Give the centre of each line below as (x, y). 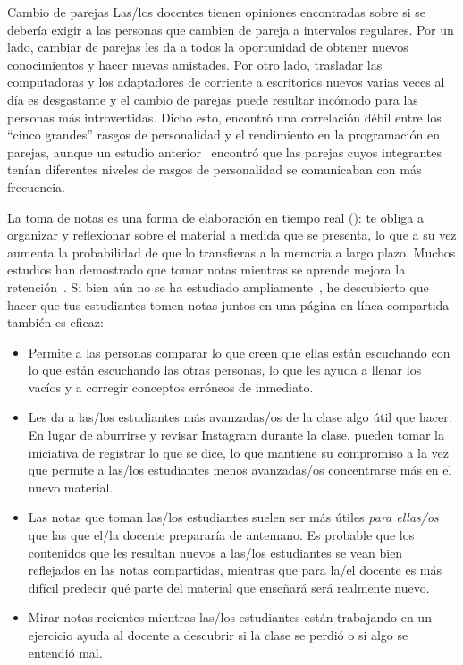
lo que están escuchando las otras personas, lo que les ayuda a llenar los (225, 370)
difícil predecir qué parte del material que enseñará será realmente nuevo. (229, 587)
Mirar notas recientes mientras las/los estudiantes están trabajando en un (230, 617)
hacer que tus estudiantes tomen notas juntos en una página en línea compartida (228, 304)
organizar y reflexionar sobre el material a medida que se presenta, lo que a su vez (232, 235)
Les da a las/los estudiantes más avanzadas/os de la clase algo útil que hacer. (240, 417)
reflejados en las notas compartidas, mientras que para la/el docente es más (235, 570)
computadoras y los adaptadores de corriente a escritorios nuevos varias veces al (226, 82)
